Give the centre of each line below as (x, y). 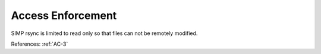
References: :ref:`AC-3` (40, 44)
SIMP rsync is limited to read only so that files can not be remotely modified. (104, 33)
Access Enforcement (64, 15)
